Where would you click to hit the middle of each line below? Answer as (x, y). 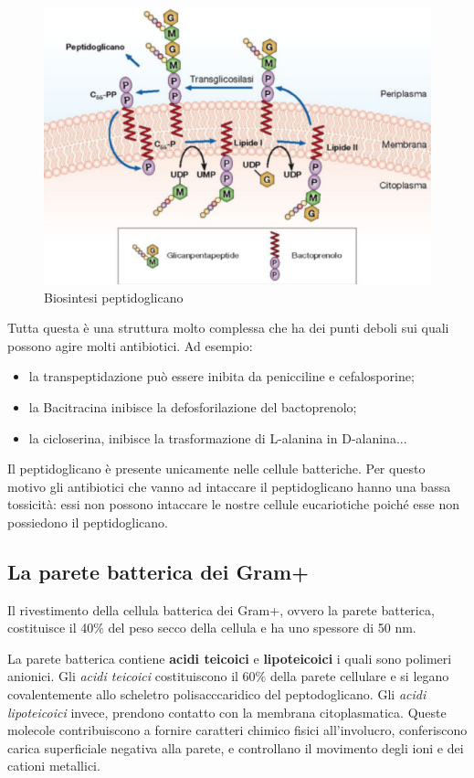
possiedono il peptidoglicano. (88, 522)
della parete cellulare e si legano (359, 676)
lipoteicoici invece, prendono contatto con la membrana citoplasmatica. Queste (227, 712)
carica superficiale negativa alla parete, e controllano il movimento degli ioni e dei (236, 747)
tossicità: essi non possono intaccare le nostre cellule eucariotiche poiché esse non (234, 504)
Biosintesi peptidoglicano (114, 297)
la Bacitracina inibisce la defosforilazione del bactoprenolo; (193, 406)
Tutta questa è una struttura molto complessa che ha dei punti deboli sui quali (228, 328)
